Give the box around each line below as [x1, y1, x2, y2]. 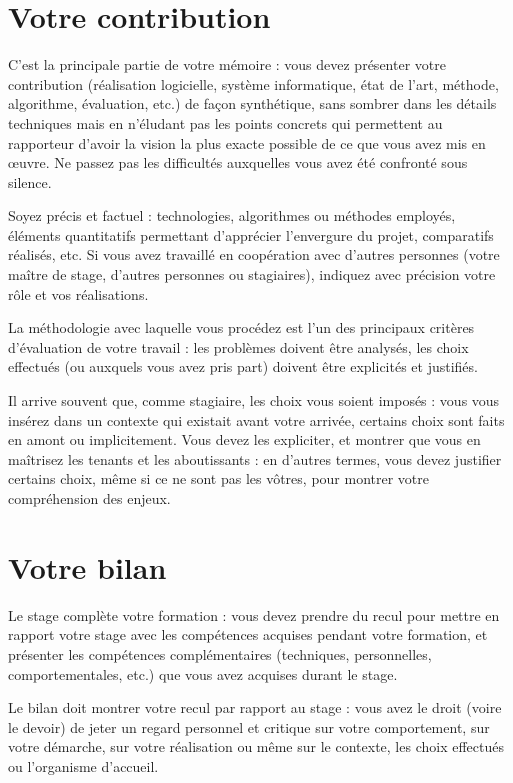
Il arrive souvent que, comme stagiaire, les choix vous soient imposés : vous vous [8, 390, 500, 411]
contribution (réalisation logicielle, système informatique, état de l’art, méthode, [8, 73, 499, 94]
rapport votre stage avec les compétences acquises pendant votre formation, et [8, 624, 488, 645]
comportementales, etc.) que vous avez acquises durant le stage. [8, 663, 398, 684]
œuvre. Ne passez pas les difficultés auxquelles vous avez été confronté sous [8, 152, 468, 173]
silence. [8, 171, 52, 192]
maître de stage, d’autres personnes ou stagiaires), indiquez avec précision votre [8, 264, 496, 285]
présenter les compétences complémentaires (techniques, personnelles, [8, 643, 432, 664]
